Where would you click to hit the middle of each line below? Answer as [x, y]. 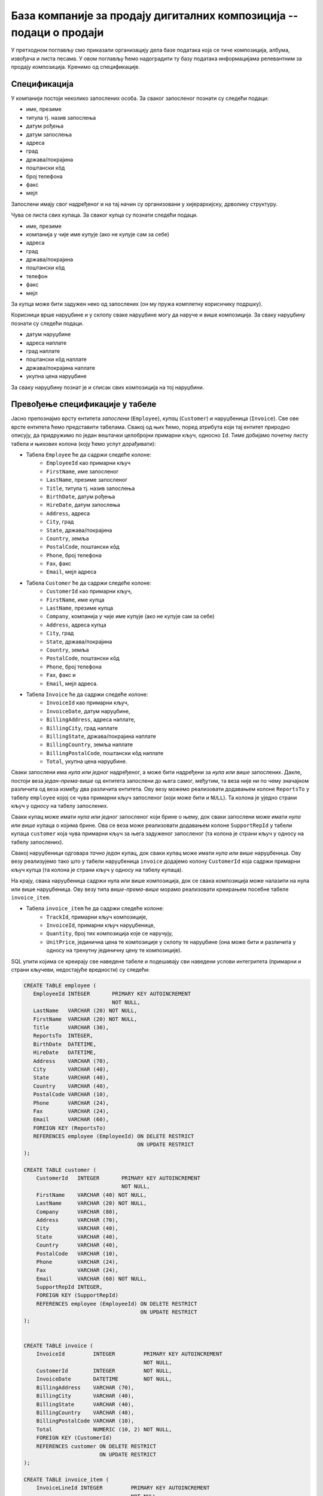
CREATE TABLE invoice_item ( [66, 1480]
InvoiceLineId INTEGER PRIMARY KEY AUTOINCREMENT [123, 1488]
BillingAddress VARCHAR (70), [85, 1387]
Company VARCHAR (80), [77, 1211]
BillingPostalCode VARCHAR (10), [85, 1421]
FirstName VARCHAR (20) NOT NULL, [85, 1019]
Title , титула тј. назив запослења [91, 488]
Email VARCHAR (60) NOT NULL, [92, 1278]
